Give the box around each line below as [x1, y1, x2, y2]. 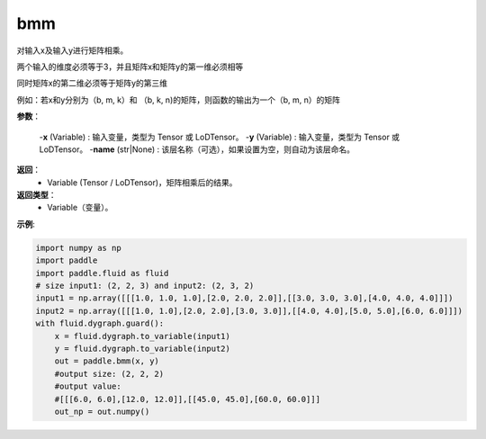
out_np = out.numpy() [54, 406, 150, 417]
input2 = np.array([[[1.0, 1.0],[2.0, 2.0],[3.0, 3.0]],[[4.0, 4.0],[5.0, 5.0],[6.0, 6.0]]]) [35, 306, 463, 316]
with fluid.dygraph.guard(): [35, 318, 165, 328]
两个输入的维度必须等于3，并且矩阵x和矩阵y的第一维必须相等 [16, 61, 244, 72]
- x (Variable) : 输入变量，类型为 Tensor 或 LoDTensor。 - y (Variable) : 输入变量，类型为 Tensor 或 [39, 131, 400, 142]
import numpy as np [35, 243, 121, 253]
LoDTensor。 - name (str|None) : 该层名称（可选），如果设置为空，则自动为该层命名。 [39, 144, 355, 155]
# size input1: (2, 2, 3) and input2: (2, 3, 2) [35, 281, 255, 291]
